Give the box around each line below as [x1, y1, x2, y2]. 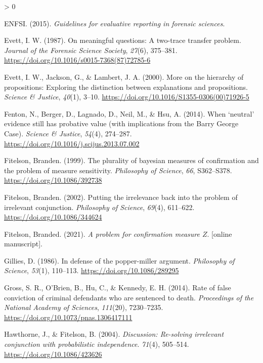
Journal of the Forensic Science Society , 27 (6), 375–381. [4, 44, 178, 55]
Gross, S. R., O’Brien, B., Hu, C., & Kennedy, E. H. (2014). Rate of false [4, 282, 231, 293]
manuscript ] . [4, 238, 42, 249]
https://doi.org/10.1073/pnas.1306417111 [4, 312, 133, 322]
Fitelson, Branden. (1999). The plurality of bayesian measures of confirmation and [4, 155, 259, 166]
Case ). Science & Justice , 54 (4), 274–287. [4, 128, 132, 138]
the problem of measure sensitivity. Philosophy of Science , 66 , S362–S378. [4, 165, 232, 175]
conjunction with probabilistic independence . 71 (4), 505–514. [4, 339, 189, 349]
